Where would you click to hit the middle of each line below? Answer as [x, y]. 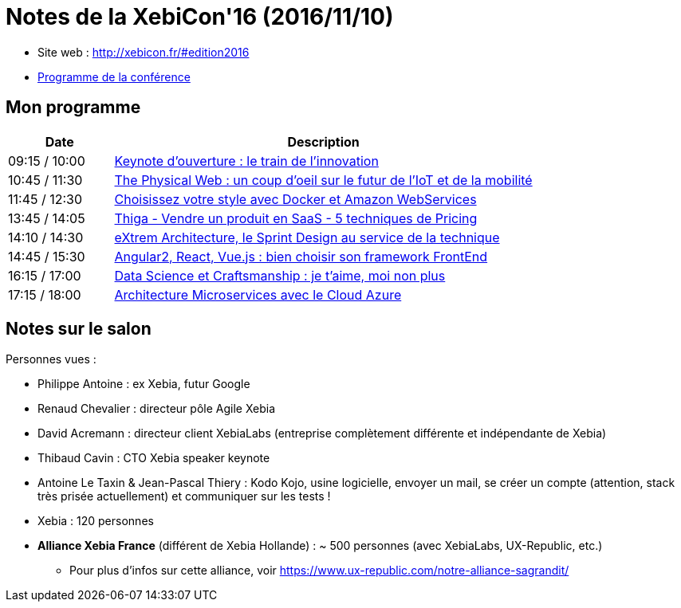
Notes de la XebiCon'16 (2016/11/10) [200, 17]
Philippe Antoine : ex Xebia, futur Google [144, 384]
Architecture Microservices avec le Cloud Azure [258, 294]
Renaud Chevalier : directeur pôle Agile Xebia [157, 409]
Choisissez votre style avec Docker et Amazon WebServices [295, 199]
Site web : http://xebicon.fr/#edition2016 [144, 52]
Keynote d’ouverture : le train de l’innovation [246, 161]
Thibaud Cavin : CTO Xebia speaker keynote [154, 458]
